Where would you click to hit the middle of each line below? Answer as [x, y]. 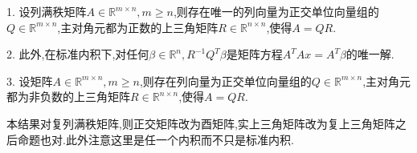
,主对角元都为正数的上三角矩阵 [138, 27]
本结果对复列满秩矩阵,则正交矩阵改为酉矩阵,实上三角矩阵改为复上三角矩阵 [201, 123]
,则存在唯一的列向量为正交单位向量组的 [276, 11]
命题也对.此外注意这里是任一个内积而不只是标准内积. [155, 139]
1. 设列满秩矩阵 [47, 11]
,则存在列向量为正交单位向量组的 [225, 81]
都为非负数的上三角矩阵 [68, 97]
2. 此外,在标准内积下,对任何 [78, 54]
